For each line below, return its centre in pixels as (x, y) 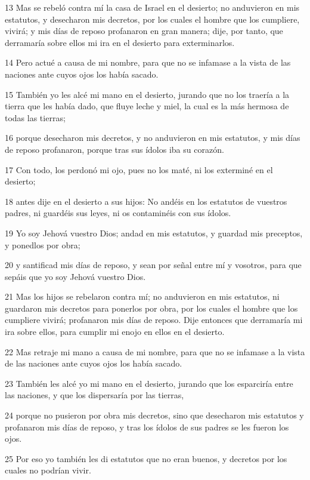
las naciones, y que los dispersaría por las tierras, (94, 395)
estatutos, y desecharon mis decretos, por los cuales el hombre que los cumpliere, (152, 19)
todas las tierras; (35, 117)
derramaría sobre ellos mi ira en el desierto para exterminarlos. (120, 42)
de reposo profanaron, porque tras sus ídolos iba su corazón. (114, 149)
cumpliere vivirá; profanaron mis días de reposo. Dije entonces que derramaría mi (154, 320)
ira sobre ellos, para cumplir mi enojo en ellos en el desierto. (115, 332)
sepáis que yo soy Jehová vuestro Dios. (75, 276)
